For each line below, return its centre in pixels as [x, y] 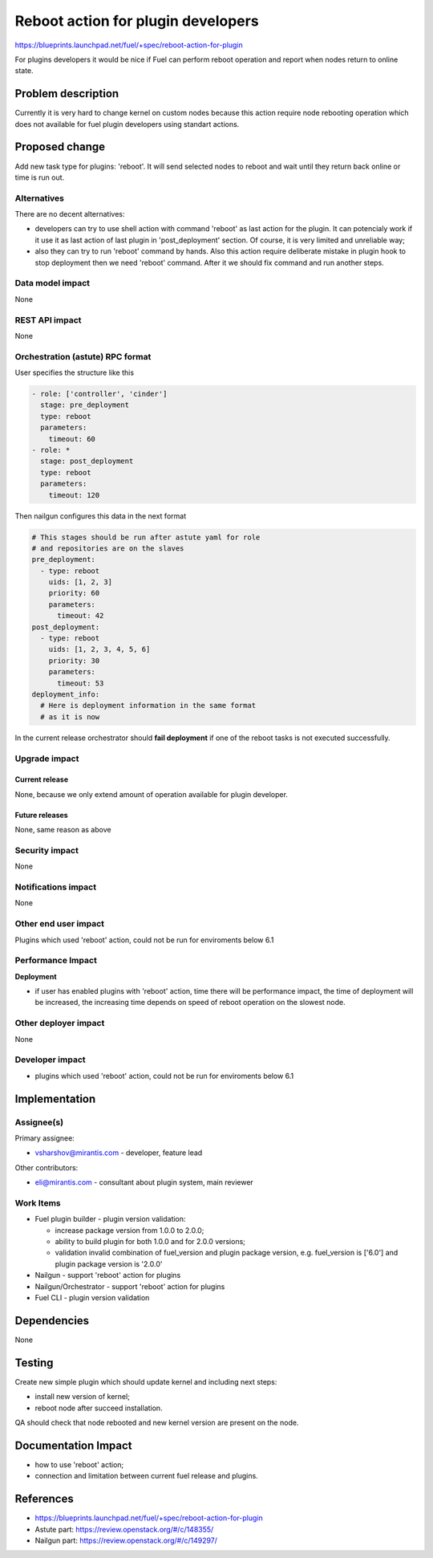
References [44, 1499]
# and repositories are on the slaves [108, 548]
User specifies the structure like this [75, 372]
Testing [34, 1363]
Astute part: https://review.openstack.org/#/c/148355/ [124, 1529]
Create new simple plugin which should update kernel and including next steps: [146, 1381]
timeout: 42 [81, 616]
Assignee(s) [39, 1122]
